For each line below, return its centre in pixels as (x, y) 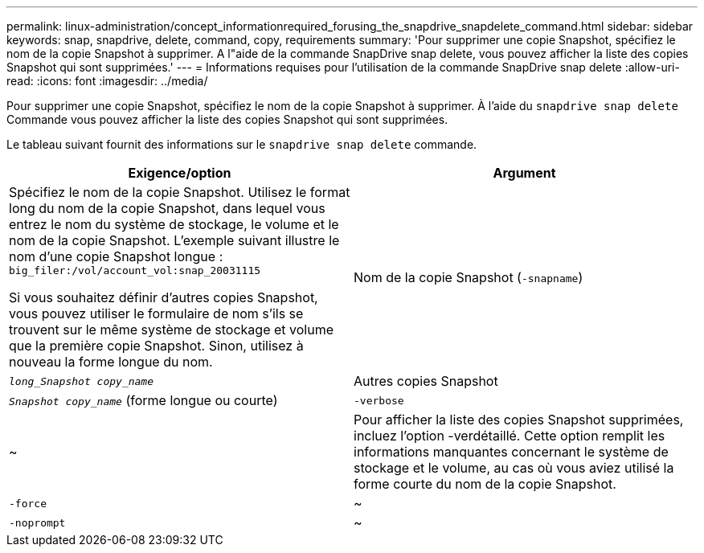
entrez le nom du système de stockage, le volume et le (174, 224)
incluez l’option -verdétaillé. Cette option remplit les (510, 436)
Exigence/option (180, 173)
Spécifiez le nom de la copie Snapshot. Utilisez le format (180, 192)
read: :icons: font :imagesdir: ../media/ (107, 81)
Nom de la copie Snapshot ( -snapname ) (469, 277)
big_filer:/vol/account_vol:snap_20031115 (135, 270)
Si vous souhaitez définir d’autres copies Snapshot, (164, 297)
